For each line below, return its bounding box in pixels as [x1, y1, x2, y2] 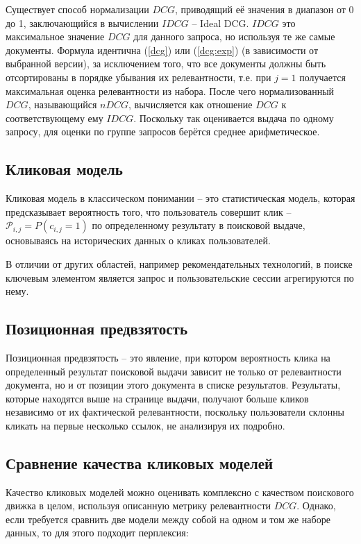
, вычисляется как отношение [128, 97, 253, 112]
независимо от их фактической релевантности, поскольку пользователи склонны [6, 405, 345, 419]
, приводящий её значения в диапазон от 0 [175, 2, 354, 16]
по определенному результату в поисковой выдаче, [92, 218, 305, 232]
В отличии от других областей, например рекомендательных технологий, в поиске [6, 256, 353, 271]
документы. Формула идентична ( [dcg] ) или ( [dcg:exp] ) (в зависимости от [6, 42, 319, 57]
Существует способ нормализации [6, 2, 149, 16]
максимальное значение [6, 29, 105, 44]
